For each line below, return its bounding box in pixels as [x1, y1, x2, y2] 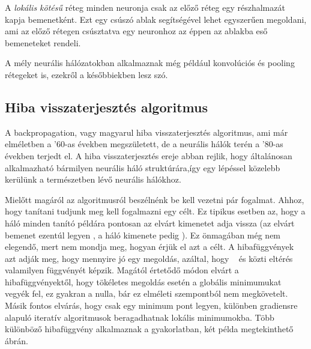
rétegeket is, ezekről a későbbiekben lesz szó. [5, 68, 168, 80]
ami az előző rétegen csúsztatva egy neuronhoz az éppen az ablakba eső [5, 25, 268, 37]
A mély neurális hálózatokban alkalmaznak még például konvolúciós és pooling [5, 56, 295, 69]
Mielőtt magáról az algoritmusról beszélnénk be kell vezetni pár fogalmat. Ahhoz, [5, 193, 304, 205]
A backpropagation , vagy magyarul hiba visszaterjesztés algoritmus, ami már [5, 126, 288, 138]
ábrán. [5, 334, 28, 347]
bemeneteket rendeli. [5, 36, 81, 49]
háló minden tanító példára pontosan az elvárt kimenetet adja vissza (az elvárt [5, 216, 295, 229]
